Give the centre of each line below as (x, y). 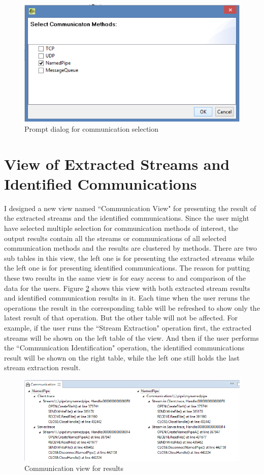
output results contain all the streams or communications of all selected (115, 238)
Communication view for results (74, 468)
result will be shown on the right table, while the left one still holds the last (122, 357)
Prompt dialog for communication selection (92, 128)
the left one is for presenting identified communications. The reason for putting (127, 268)
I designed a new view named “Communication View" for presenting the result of (130, 208)
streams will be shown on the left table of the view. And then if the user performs (131, 337)
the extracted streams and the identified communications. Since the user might (127, 218)
